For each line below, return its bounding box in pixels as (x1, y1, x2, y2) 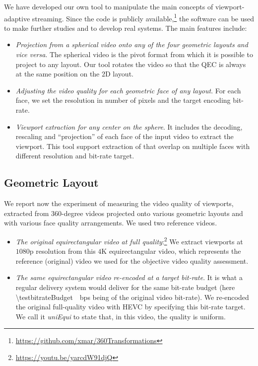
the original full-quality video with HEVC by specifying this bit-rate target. (15, 301, 246, 312)
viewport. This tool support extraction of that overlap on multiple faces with (15, 141, 250, 151)
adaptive (4, 13, 30, 23)
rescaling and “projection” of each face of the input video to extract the (15, 131, 234, 142)
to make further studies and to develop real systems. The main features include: (4, 22, 247, 33)
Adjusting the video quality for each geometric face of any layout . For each (15, 85, 241, 95)
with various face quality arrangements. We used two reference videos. (4, 218, 217, 228)
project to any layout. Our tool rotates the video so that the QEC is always (15, 59, 246, 69)
